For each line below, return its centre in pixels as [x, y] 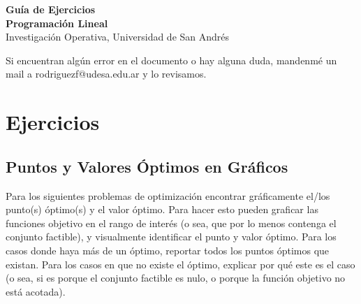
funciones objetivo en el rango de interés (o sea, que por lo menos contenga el [171, 223]
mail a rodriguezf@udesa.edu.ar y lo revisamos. [106, 74]
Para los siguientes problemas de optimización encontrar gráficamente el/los [168, 195]
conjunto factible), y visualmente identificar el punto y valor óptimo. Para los [171, 237]
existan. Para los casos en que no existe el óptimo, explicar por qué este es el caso [180, 264]
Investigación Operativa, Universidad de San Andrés [118, 37]
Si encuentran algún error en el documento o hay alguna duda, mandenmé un [171, 60]
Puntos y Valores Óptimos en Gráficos [147, 166]
